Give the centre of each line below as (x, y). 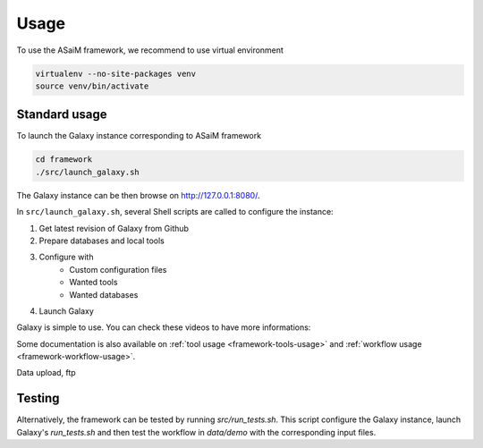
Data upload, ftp (46, 373)
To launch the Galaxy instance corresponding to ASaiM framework (139, 136)
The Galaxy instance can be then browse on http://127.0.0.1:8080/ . (138, 195)
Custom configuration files (118, 269)
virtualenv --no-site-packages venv (116, 73)
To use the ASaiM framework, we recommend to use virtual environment (150, 50)
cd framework (64, 160)
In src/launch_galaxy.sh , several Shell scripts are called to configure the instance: (175, 212)
